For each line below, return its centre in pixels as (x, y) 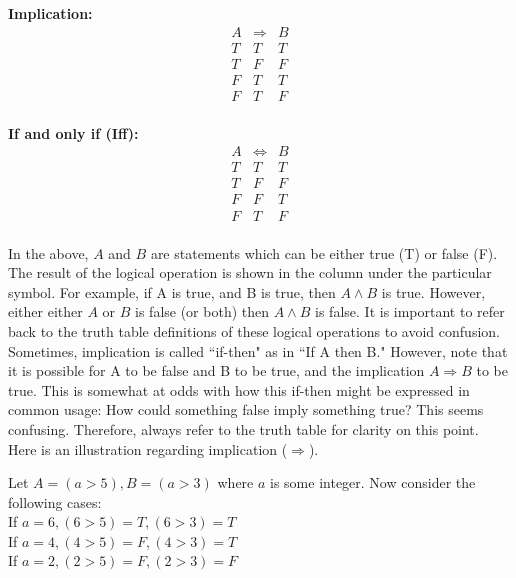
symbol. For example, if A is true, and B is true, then (172, 291)
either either (45, 311)
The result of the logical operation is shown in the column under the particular (250, 272)
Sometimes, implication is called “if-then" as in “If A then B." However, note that (258, 350)
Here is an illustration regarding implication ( (148, 448)
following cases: (55, 501)
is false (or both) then (202, 311)
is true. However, (433, 291)
